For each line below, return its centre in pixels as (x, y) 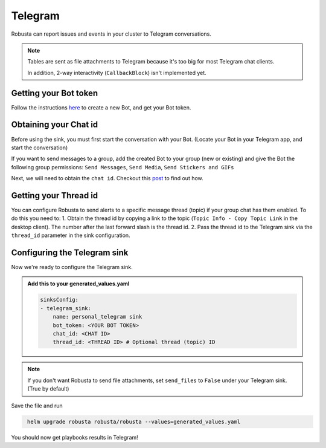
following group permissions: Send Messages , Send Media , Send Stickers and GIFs (123, 167)
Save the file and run (37, 406)
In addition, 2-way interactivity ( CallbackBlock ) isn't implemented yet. (117, 73)
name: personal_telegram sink (97, 317)
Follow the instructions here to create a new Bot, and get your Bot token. (101, 107)
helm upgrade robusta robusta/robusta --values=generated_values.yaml (134, 421)
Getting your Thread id (55, 196)
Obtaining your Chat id (55, 125)
